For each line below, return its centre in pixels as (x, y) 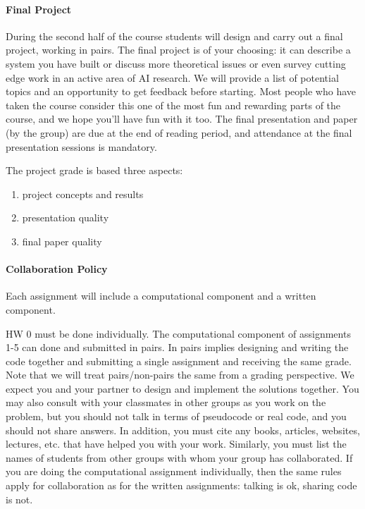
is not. (19, 499)
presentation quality (66, 217)
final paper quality (62, 241)
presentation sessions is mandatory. (81, 146)
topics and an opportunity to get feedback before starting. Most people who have (181, 91)
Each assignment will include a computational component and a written (161, 296)
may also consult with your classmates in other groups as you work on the (166, 402)
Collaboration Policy (57, 269)
